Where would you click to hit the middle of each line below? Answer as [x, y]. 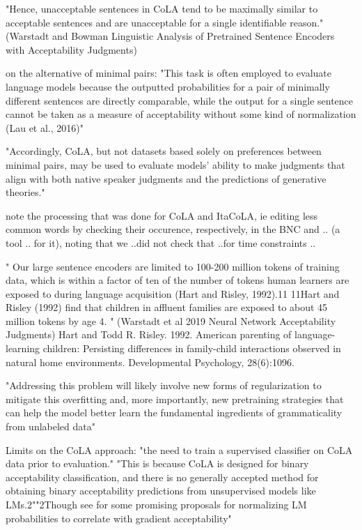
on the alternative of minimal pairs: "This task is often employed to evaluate [168, 73]
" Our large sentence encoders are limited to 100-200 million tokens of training [173, 266]
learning [23, 348]
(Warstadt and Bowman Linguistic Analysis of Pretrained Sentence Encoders [170, 36]
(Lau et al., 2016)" [45, 127]
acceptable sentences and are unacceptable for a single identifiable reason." [165, 22]
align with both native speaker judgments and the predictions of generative [166, 178]
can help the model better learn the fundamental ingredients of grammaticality [174, 412]
